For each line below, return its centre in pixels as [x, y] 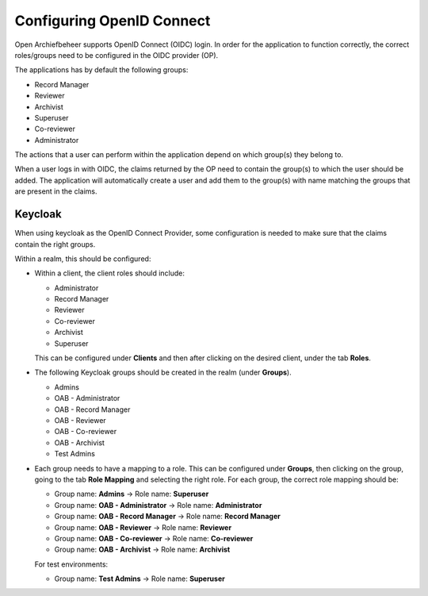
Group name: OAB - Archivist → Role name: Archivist [142, 550]
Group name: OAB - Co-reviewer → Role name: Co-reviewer [154, 538]
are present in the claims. [56, 191]
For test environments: [71, 564]
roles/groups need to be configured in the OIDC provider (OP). [117, 55]
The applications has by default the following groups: [101, 70]
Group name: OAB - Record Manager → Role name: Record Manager [167, 517]
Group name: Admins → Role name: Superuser [132, 494]
